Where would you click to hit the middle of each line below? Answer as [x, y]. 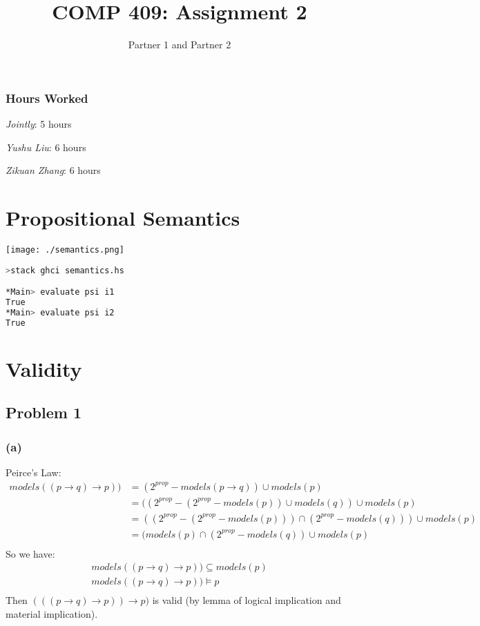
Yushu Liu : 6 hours [46, 147]
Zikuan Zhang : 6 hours [53, 170]
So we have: [30, 553]
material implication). [52, 614]
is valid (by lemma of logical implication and [247, 600]
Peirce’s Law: [33, 472]
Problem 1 [44, 412]
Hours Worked [47, 98]
